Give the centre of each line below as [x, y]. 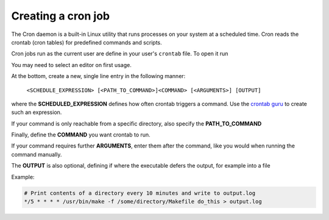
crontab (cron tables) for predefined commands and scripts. [87, 42]
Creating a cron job [60, 16]
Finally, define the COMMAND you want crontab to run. [81, 135]
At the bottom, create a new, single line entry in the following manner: [98, 76]
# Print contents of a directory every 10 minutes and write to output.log [140, 193]
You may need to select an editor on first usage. [72, 65]
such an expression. [37, 112]
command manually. [37, 154]
